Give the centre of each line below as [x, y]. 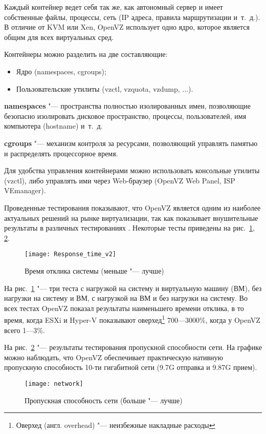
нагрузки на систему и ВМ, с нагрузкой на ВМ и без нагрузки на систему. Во [126, 298]
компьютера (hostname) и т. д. [53, 126]
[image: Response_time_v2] [70, 254]
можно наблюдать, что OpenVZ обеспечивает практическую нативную [114, 357]
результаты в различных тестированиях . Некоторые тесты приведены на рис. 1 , [129, 228]
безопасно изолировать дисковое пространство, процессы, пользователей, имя [125, 116]
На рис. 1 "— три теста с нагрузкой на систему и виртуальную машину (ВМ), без [133, 288]
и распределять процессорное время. [61, 153]
